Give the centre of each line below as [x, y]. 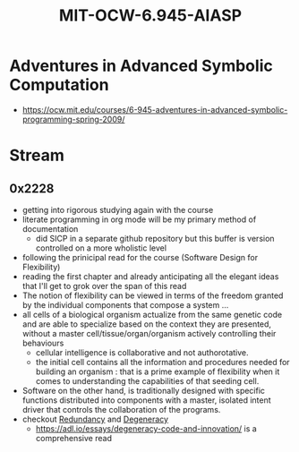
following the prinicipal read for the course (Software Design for [140, 257]
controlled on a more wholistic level [101, 248]
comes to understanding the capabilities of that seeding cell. [147, 380]
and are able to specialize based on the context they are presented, [146, 324]
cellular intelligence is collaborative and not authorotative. [142, 352]
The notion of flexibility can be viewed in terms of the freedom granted [153, 295]
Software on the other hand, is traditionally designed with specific [144, 390]
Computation [59, 85]
